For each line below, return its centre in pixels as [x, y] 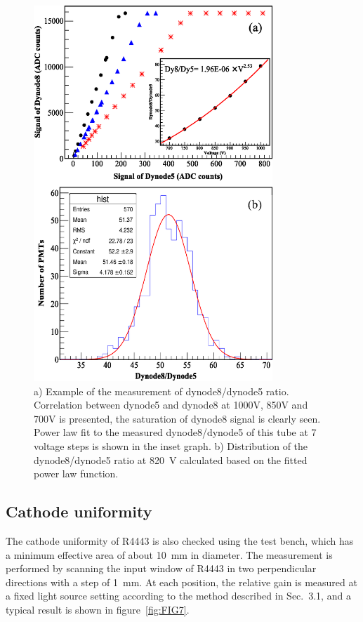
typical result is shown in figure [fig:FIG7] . [98, 609]
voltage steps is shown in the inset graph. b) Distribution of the [171, 446]
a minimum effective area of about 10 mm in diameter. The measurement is [169, 554]
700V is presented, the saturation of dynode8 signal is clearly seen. [177, 418]
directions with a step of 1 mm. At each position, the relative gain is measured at [181, 582]
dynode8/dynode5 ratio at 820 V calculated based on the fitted [171, 459]
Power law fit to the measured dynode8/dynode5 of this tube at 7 [175, 432]
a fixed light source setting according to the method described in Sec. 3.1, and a [178, 596]
